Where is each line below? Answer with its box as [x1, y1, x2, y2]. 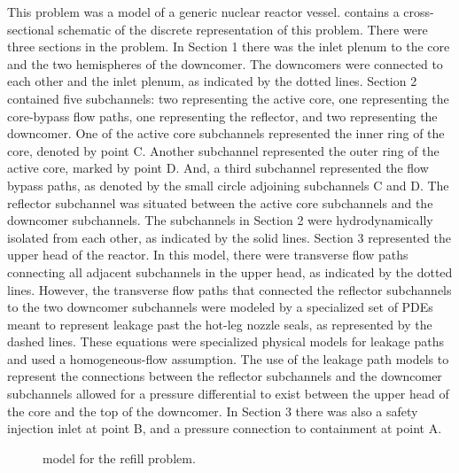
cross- [403, 3, 434, 20]
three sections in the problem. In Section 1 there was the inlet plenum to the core [7, 37, 450, 56]
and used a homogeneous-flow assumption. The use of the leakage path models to [7, 349, 449, 368]
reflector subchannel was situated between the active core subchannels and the [7, 193, 433, 212]
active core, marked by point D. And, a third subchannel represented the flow [7, 159, 429, 177]
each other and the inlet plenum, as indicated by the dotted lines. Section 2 [7, 72, 417, 90]
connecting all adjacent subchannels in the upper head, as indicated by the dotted [7, 262, 453, 281]
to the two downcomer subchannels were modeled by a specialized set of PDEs [7, 298, 433, 316]
